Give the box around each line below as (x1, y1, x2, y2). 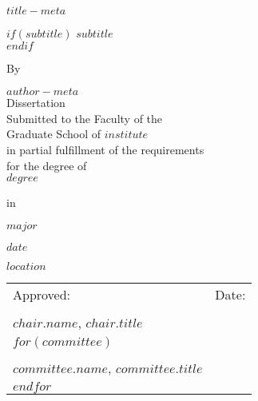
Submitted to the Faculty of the (6, 109, 163, 126)
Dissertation (6, 94, 65, 111)
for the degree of (6, 157, 87, 173)
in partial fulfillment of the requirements (6, 141, 204, 157)
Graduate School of (6, 125, 101, 142)
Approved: (13, 284, 71, 304)
